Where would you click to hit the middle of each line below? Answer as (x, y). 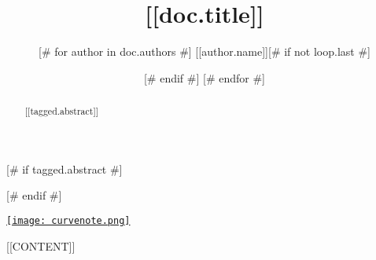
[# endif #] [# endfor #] (205, 77)
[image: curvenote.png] (68, 220)
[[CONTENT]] (41, 245)
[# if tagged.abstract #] (65, 168)
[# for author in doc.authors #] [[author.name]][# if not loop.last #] (205, 51)
